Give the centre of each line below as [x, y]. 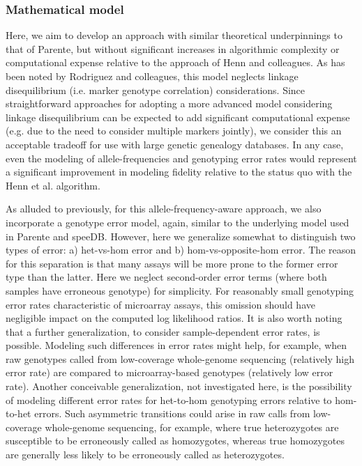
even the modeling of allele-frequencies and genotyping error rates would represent [181, 158]
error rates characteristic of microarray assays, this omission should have [160, 304]
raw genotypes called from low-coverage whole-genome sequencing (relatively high [180, 358]
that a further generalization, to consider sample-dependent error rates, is [163, 331]
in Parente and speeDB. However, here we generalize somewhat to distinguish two [181, 236]
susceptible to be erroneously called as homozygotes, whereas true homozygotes [175, 441]
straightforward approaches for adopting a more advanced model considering [169, 103]
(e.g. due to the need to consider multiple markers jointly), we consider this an [174, 131]
